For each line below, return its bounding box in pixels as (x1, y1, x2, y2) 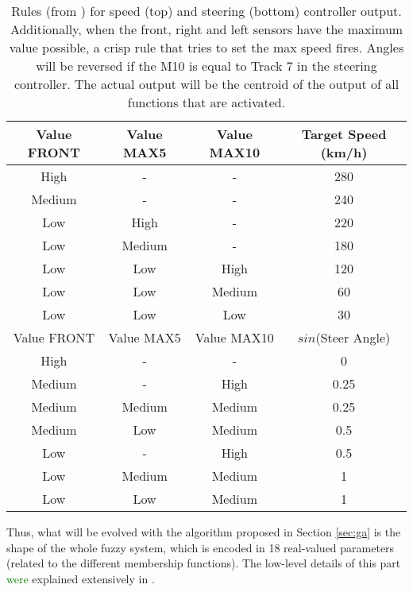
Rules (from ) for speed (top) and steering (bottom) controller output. (11, 2, 402, 20)
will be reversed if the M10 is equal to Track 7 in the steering (36, 56, 377, 75)
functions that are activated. (127, 93, 286, 111)
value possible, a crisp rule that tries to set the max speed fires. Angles (9, 38, 404, 56)
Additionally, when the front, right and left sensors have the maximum (10, 20, 403, 38)
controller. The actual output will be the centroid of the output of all (14, 75, 399, 93)
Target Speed (301, 125, 387, 143)
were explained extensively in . (6, 570, 155, 586)
